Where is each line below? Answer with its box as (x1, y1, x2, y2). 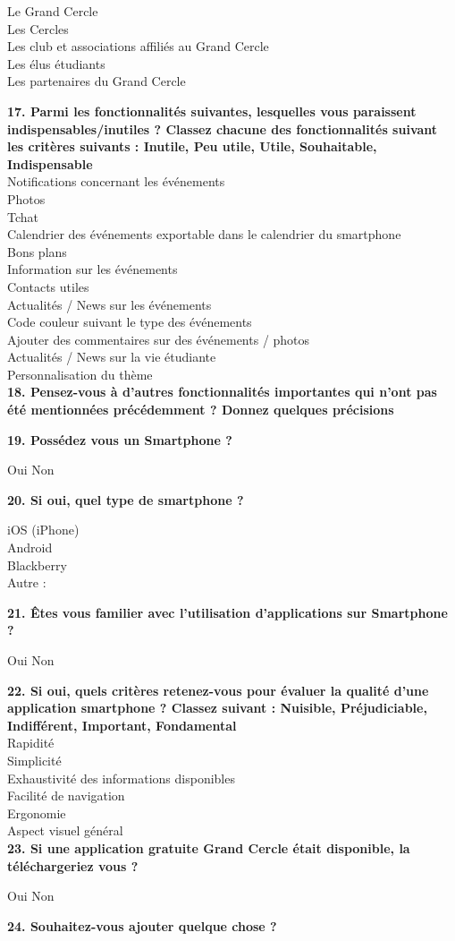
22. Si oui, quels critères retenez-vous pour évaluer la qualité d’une (7, 680, 429, 699)
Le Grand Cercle (7, 2, 98, 20)
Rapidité (7, 733, 55, 752)
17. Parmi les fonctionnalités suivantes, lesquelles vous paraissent (7, 101, 417, 120)
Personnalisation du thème (7, 364, 153, 383)
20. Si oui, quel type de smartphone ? (7, 490, 244, 509)
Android (7, 538, 53, 557)
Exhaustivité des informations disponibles (7, 768, 235, 787)
